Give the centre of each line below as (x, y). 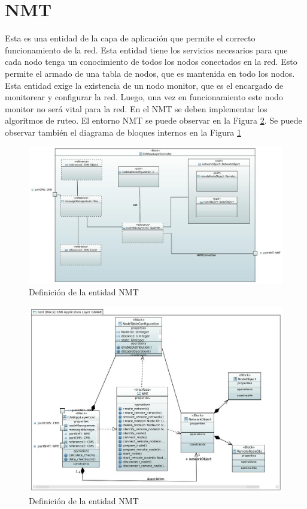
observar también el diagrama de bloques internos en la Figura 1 (123, 132)
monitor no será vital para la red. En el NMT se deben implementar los (136, 108)
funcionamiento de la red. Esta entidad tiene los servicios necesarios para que (146, 50)
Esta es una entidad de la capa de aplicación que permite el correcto (130, 38)
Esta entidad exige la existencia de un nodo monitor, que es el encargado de (144, 85)
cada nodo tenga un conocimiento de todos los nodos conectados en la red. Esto (151, 62)
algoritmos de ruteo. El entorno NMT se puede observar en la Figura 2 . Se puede (153, 120)
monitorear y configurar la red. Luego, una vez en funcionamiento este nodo (144, 97)
